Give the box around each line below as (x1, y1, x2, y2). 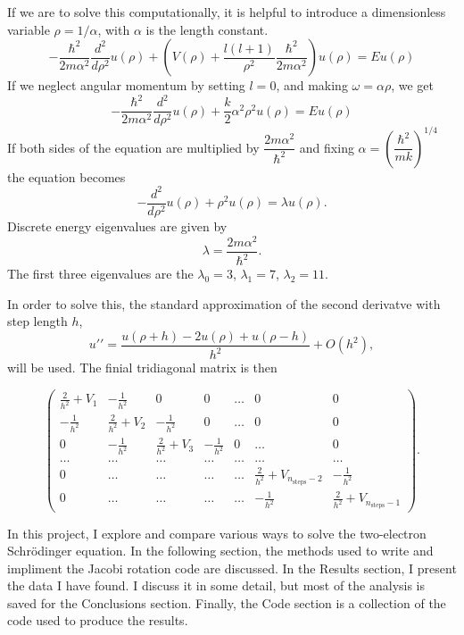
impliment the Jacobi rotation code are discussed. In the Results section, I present (7, 558, 457, 577)
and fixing (299, 138, 354, 156)
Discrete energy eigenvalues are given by (7, 217, 228, 235)
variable (7, 20, 50, 38)
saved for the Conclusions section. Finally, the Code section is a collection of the (7, 593, 446, 612)
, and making (276, 76, 348, 95)
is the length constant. (145, 20, 269, 38)
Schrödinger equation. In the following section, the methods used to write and (7, 541, 434, 560)
